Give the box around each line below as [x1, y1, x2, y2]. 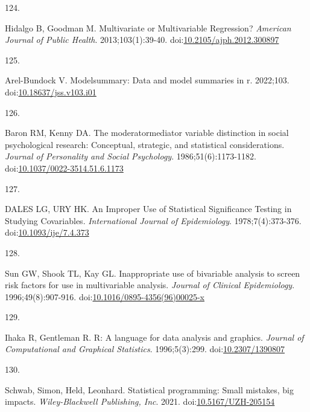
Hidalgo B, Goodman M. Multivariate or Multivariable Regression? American [5, 21, 291, 34]
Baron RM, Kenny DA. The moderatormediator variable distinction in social [5, 126, 289, 139]
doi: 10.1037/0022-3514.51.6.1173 [5, 161, 124, 174]
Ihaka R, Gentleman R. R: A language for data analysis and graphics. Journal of [5, 330, 304, 343]
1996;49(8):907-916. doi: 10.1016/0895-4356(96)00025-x [5, 290, 204, 303]
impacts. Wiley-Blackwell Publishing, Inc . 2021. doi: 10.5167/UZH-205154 [5, 395, 275, 408]
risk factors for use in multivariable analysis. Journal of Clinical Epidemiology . [5, 278, 295, 291]
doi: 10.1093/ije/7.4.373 [5, 226, 89, 239]
